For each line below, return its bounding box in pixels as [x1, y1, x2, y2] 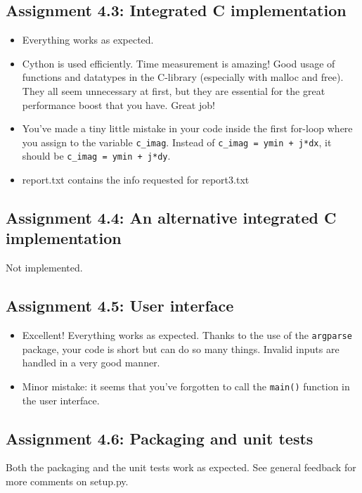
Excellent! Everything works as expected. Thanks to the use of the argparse [22, 328, 352, 342]
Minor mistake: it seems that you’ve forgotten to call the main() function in [22, 378, 350, 393]
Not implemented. [6, 260, 83, 275]
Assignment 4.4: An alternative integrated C [6, 207, 337, 229]
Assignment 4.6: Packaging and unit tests [6, 427, 313, 449]
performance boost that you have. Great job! [22, 97, 215, 112]
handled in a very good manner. [22, 355, 160, 370]
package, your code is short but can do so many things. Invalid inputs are [22, 341, 340, 356]
